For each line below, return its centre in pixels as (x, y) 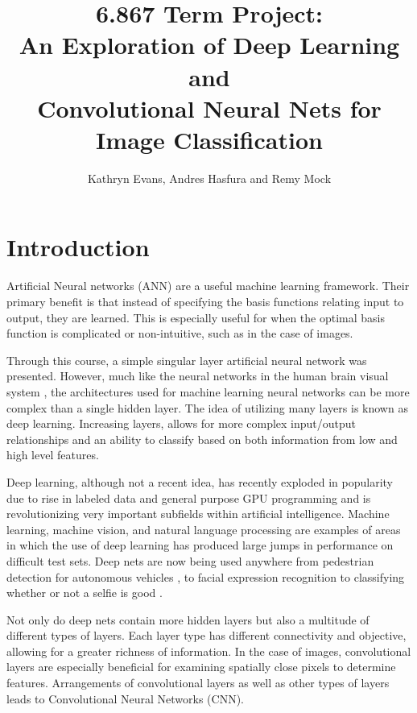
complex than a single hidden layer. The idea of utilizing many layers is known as (207, 407)
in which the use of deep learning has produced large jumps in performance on (200, 545)
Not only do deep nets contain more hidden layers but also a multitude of (188, 619)
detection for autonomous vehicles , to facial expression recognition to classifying (206, 576)
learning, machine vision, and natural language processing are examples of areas (204, 529)
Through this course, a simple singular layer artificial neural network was (187, 360)
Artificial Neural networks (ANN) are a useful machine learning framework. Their (208, 286)
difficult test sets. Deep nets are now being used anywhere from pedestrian (190, 560)
